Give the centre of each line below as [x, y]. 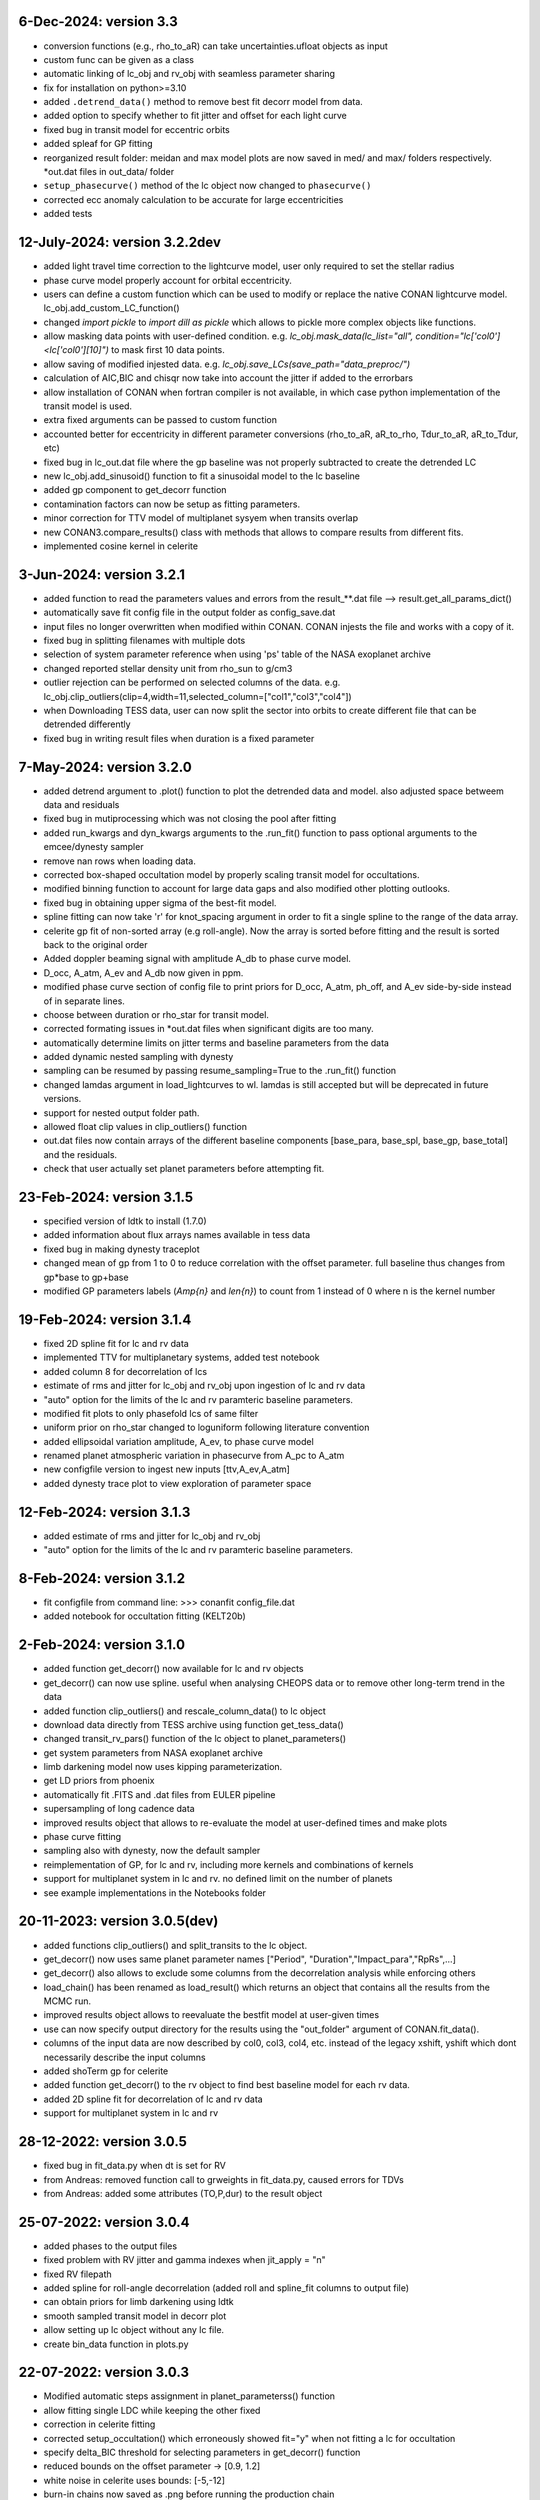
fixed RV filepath [77, 2274]
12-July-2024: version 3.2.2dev [120, 242]
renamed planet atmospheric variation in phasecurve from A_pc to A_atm [194, 1456]
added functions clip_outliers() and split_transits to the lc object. [175, 1945]
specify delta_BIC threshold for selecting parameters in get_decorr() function [202, 2452]
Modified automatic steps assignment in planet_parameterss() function [189, 2396]
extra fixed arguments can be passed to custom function [160, 420]
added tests [68, 214]
